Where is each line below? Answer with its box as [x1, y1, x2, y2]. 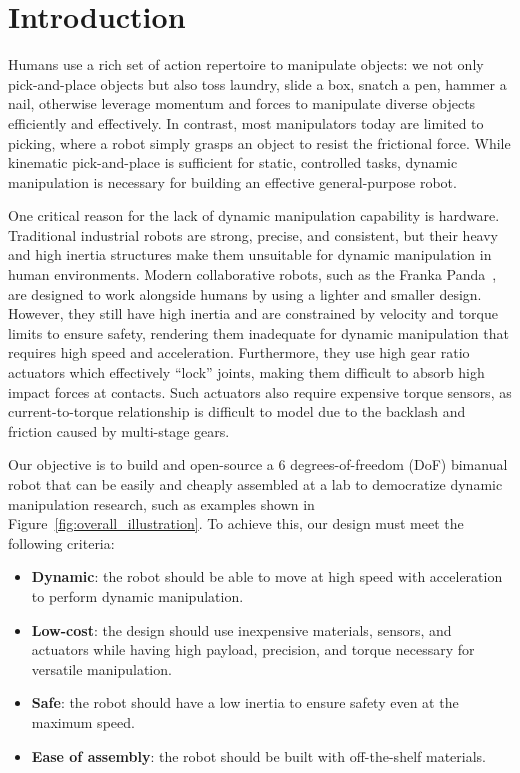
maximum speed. [31, 711, 135, 732]
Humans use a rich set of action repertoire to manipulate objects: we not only [8, 54, 484, 75]
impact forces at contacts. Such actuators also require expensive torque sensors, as [8, 381, 512, 402]
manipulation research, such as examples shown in [8, 493, 315, 514]
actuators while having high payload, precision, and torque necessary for [31, 639, 475, 660]
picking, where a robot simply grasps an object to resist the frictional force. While [8, 132, 511, 153]
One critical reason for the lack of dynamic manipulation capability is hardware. [8, 205, 500, 226]
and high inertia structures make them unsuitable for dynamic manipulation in [8, 244, 492, 265]
